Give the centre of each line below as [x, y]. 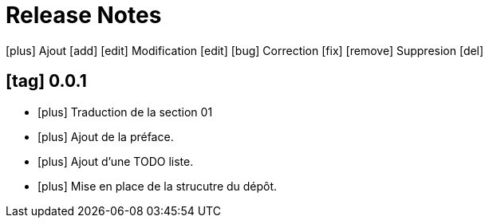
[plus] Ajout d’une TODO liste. [116, 161]
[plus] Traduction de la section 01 [125, 112]
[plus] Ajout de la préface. [106, 136]
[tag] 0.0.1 [46, 81]
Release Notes [84, 15]
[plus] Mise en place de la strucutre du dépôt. [158, 186]
